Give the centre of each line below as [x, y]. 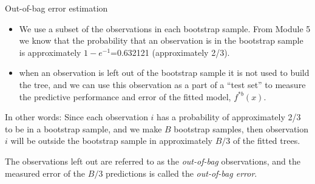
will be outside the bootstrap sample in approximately [111, 141]
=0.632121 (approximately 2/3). [170, 52]
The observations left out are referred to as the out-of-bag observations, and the [153, 161]
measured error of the [45, 173]
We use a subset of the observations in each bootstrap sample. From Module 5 [165, 28]
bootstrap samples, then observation [241, 128]
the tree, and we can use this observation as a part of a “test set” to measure [162, 84]
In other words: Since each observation [76, 117]
